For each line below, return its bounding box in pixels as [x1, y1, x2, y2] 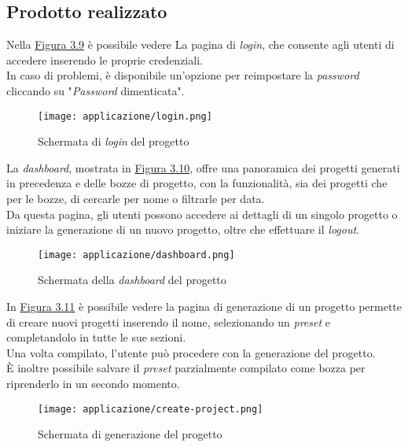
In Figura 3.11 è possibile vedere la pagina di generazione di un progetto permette [6, 298, 402, 315]
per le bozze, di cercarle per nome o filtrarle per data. [6, 190, 265, 207]
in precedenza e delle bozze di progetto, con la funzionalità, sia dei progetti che [6, 175, 388, 191]
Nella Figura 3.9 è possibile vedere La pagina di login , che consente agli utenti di [6, 36, 395, 53]
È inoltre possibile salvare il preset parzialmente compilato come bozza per [6, 360, 366, 376]
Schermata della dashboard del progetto [38, 272, 226, 288]
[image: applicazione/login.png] [38, 110, 212, 122]
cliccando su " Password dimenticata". [6, 82, 185, 98]
